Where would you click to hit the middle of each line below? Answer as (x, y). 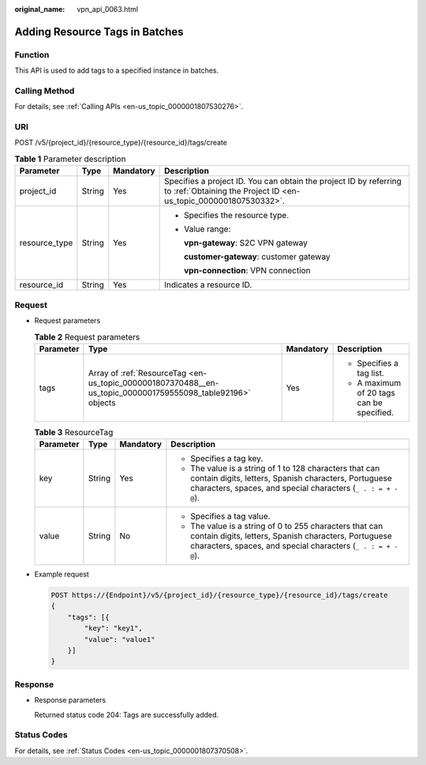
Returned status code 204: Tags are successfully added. (127, 714)
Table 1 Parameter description (70, 159)
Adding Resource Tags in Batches (99, 32)
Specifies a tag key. (227, 459)
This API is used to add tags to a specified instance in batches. (117, 70)
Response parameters (70, 700)
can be (370, 403)
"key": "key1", (114, 628)
